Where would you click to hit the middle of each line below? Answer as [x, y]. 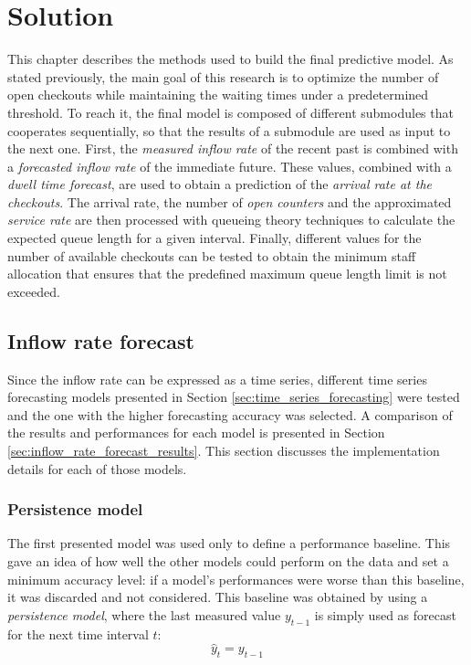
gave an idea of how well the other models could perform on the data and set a [228, 561]
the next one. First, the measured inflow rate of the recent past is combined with [233, 148]
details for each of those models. [97, 468]
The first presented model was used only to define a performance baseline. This [229, 543]
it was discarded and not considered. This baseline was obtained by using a [218, 597]
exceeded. [34, 291]
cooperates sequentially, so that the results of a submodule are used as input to [229, 130]
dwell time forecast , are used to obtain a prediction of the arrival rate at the [220, 184]
